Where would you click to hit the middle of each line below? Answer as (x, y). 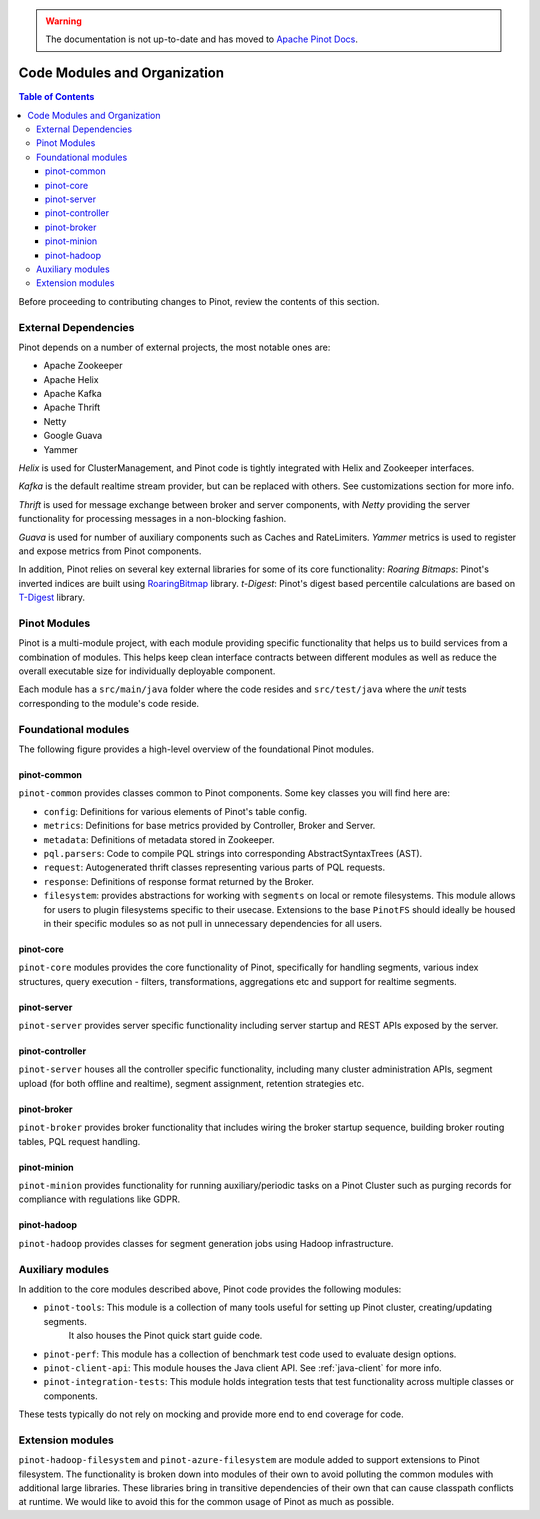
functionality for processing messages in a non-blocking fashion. (152, 519)
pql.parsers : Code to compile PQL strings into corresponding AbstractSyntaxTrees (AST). (233, 853)
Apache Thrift (72, 407)
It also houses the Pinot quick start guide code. (165, 1336)
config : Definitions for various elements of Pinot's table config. (175, 811)
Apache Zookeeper (83, 366)
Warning (63, 21)
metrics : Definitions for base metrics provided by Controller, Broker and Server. (209, 826)
